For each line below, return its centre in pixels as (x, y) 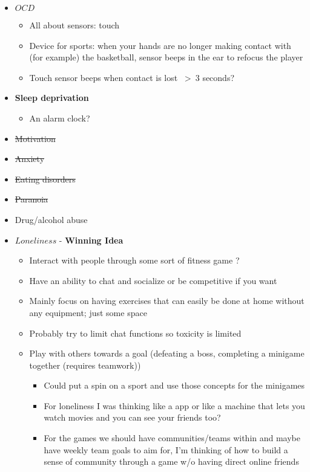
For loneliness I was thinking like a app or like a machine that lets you (174, 405)
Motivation (35, 138)
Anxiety (30, 159)
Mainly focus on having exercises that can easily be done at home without (167, 301)
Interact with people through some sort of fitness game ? (134, 260)
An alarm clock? (60, 118)
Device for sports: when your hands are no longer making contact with (160, 45)
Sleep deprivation (52, 98)
